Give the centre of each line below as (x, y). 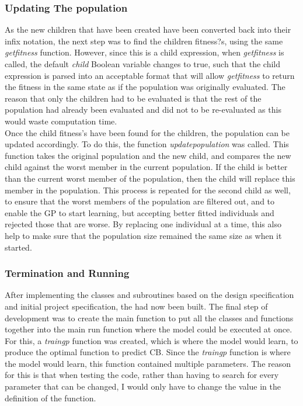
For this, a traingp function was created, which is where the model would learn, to (151, 340)
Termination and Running (67, 273)
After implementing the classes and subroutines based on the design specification (149, 295)
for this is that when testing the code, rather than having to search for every (142, 375)
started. (18, 247)
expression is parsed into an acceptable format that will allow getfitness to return (150, 75)
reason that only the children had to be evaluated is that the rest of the (133, 98)
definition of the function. (50, 398)
